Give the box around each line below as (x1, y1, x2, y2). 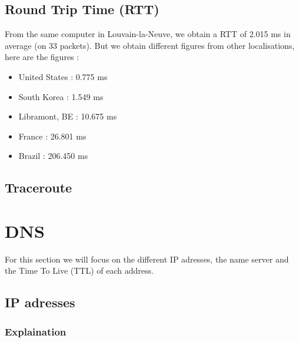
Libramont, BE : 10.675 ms (18, 110, 117, 122)
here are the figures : (5, 51, 79, 63)
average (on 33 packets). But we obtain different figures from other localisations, (5, 39, 295, 51)
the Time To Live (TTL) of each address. (5, 264, 154, 277)
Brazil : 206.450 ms (18, 150, 88, 162)
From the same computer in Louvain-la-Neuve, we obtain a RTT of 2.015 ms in (5, 28, 291, 40)
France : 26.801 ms (18, 130, 87, 142)
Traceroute (5, 178, 72, 197)
